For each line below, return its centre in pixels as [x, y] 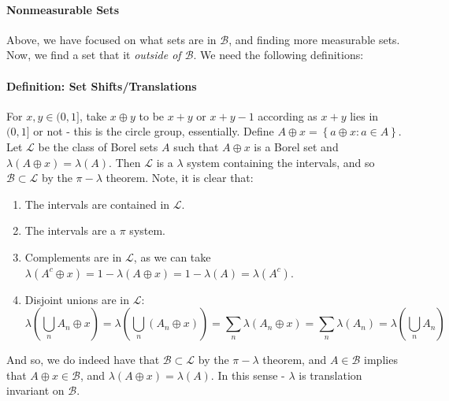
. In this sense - [248, 375]
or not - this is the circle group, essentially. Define [154, 131]
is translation [330, 375]
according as [288, 115]
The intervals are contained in [97, 204]
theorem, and [295, 360]
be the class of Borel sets [98, 146]
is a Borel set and [296, 146]
